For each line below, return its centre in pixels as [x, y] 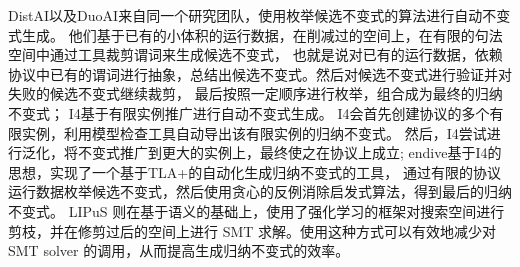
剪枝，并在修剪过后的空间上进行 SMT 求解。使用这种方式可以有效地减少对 [252, 230]
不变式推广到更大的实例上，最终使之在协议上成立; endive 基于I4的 [289, 152]
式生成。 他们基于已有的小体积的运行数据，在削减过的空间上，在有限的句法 [255, 34]
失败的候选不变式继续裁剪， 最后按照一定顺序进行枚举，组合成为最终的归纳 [255, 93]
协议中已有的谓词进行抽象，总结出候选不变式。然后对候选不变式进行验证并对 [260, 73]
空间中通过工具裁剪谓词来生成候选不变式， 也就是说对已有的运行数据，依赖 [255, 54]
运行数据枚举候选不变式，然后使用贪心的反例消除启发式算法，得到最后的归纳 [260, 191]
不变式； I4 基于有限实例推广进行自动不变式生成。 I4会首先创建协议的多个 [249, 112]
